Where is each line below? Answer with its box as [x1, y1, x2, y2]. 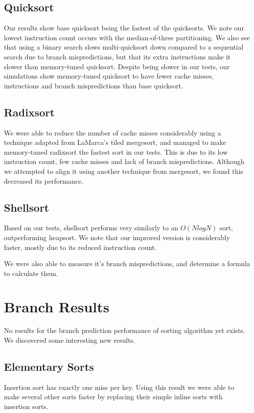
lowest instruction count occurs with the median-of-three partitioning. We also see [4, 32, 250, 42]
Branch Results [4, 297, 110, 317]
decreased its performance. [4, 175, 84, 186]
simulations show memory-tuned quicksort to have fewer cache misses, [4, 71, 214, 81]
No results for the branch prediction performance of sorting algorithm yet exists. [4, 325, 245, 335]
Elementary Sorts [4, 359, 94, 374]
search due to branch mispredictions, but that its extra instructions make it [4, 51, 231, 61]
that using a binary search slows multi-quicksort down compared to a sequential [4, 42, 244, 52]
